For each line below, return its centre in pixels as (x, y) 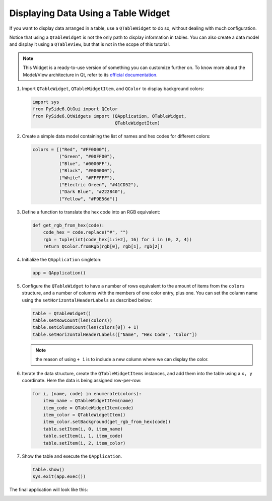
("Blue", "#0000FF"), (86, 163)
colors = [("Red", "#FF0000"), (71, 150)
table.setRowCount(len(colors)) (73, 320)
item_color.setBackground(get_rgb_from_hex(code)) (107, 422)
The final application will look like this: (49, 489)
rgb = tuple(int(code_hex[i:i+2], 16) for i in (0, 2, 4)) (118, 239)
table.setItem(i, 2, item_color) (84, 443)
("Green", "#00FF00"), (87, 157)
